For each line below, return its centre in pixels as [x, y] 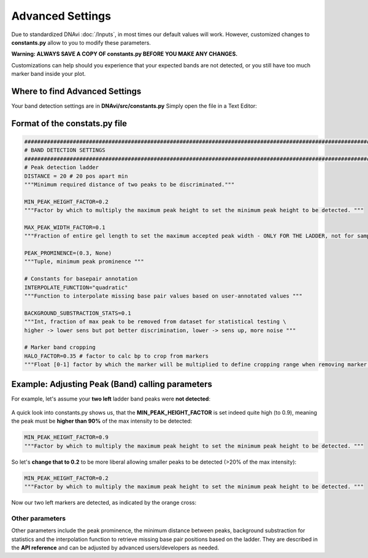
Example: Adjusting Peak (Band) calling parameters [112, 384]
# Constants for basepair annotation [81, 279]
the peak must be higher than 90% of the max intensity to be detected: [102, 421]
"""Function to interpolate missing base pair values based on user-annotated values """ [163, 296]
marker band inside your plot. [48, 74]
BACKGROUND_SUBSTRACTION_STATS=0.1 [78, 313]
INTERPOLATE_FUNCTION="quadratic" [76, 287]
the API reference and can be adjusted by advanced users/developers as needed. [115, 548]
